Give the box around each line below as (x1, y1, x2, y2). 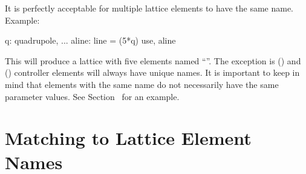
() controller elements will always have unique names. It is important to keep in (5, 66, 300, 79)
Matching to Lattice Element (5, 125, 252, 150)
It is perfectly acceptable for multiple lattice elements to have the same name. (5, 2, 294, 14)
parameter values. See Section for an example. (5, 90, 180, 102)
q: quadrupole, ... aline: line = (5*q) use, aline (5, 34, 176, 47)
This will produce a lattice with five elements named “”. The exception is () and (5, 54, 301, 67)
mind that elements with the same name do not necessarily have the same (5, 78, 279, 90)
